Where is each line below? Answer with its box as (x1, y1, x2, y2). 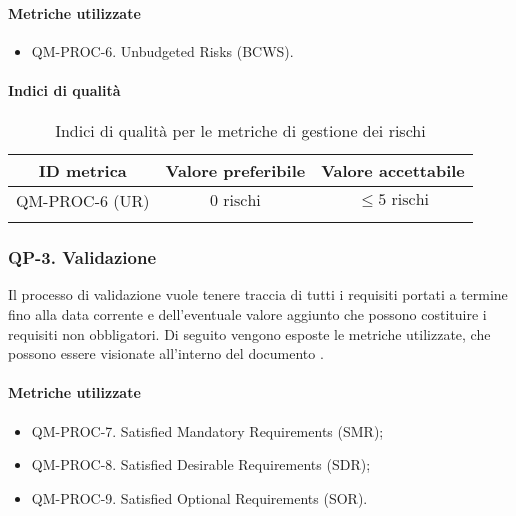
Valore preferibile (165, 159, 306, 183)
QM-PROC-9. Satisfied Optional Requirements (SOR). (31, 487, 368, 508)
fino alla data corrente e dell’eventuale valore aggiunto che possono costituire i (8, 304, 487, 324)
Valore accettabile (321, 159, 465, 183)
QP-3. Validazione (8, 245, 157, 270)
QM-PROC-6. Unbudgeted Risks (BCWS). (31, 40, 294, 61)
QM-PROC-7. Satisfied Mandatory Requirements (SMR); (31, 420, 384, 441)
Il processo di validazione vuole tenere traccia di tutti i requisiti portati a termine (8, 284, 508, 305)
